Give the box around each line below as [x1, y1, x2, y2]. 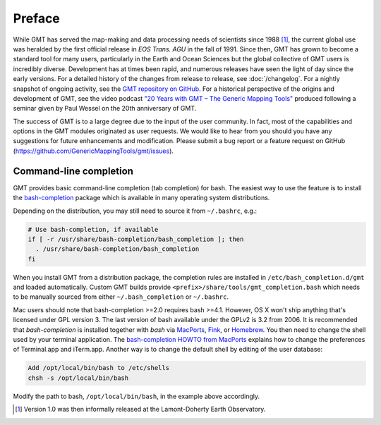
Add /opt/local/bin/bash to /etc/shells [28, 364, 169, 372]
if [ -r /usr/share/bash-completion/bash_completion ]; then [28, 235, 244, 243]
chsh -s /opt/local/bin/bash [28, 374, 129, 382]
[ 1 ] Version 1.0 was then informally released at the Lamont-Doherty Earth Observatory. [15, 405, 266, 414]
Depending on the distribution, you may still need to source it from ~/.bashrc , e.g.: [13, 207, 258, 215]
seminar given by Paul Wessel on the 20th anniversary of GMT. [13, 104, 197, 113]
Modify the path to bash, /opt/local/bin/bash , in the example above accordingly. [13, 392, 260, 400]
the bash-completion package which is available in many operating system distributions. [13, 194, 270, 202]
